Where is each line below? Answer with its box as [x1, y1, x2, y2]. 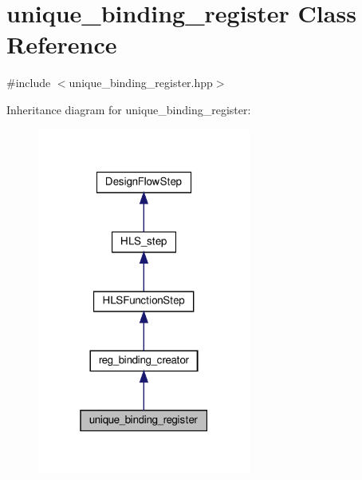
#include [6, 74, 51, 91]
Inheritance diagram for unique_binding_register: [6, 101, 251, 117]
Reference [6, 28, 117, 61]
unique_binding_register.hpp [69, 74, 213, 91]
